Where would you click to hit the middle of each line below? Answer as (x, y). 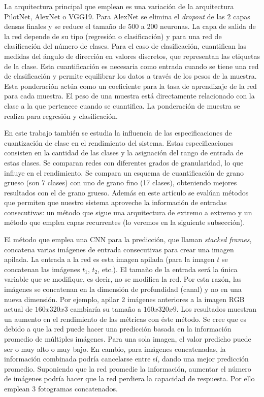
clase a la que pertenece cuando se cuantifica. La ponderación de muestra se (122, 105)
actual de (18, 309)
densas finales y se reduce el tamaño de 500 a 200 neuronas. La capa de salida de (130, 26)
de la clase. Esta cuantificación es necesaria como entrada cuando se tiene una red (131, 66)
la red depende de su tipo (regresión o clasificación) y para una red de (113, 36)
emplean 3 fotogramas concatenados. (61, 388)
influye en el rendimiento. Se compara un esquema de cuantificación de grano (124, 172)
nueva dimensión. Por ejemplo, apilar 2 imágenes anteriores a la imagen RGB (124, 299)
